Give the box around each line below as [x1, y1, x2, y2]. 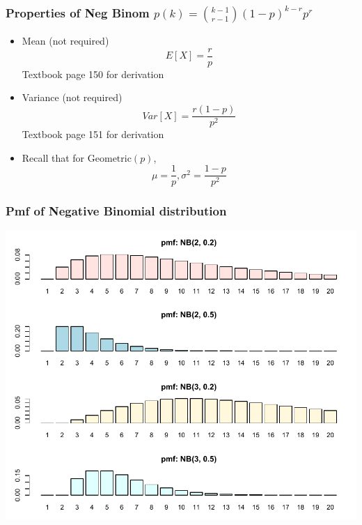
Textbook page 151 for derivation [22, 127, 164, 142]
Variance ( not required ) [22, 90, 123, 105]
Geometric [87, 153, 132, 164]
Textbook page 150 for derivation [22, 66, 164, 81]
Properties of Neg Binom [6, 3, 150, 21]
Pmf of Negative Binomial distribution [6, 202, 227, 220]
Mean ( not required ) [22, 33, 109, 48]
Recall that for [22, 150, 85, 165]
